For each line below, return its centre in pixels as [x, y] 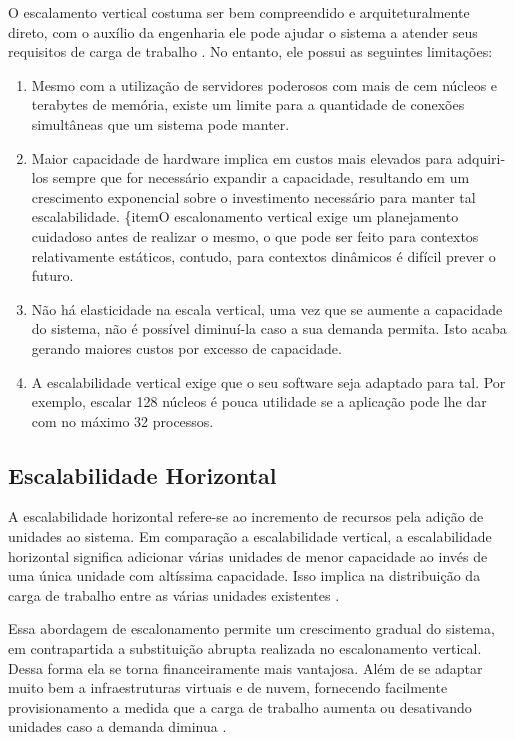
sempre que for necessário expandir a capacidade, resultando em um [261, 177]
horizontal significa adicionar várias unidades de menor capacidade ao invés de [248, 555]
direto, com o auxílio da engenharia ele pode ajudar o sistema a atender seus [243, 31]
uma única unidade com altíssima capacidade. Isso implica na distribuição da [244, 575]
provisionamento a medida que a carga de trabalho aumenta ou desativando [240, 706]
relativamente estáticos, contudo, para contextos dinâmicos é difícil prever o [263, 255]
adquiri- [481, 157]
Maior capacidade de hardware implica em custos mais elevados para [242, 157]
